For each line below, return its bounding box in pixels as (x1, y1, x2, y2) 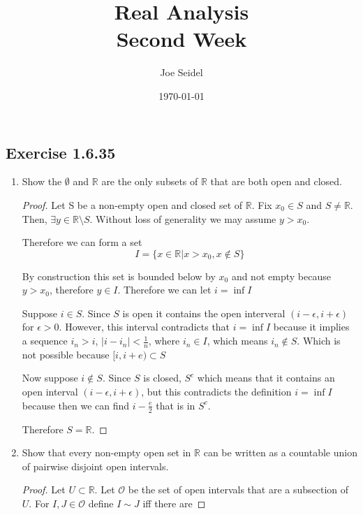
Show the (22, 174, 62, 189)
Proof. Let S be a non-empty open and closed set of (22, 197, 243, 212)
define (88, 495, 114, 510)
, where (148, 333, 180, 348)
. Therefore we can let (117, 282, 212, 297)
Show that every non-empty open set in (22, 445, 191, 460)
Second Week (116, 24, 247, 53)
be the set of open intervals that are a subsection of (128, 482, 349, 497)
